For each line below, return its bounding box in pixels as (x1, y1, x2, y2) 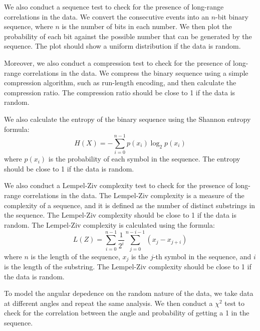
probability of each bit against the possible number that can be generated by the (4, 31, 252, 41)
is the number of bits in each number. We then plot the (62, 21, 232, 32)
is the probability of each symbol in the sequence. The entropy (48, 153, 240, 164)
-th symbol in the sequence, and (153, 251, 251, 261)
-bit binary (215, 11, 248, 22)
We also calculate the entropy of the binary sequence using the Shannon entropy (4, 113, 251, 124)
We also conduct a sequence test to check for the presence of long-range (4, 2, 224, 12)
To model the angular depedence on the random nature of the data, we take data (4, 288, 253, 298)
